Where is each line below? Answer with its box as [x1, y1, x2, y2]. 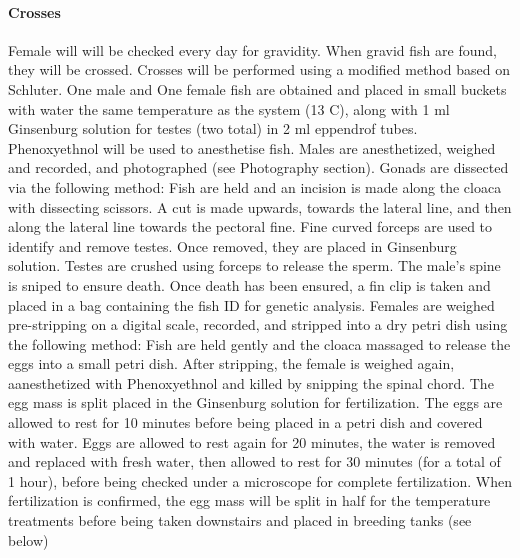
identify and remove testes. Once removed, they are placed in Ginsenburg [8, 235, 457, 256]
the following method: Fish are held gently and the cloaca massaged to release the [8, 333, 511, 354]
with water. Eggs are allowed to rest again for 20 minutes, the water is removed [8, 431, 496, 452]
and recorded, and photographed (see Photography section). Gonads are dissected [8, 157, 509, 178]
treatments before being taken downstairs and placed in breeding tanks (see [8, 510, 472, 531]
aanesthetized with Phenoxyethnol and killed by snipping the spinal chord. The [8, 372, 494, 393]
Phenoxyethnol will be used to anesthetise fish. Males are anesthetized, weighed [8, 137, 496, 158]
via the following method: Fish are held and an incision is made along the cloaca [8, 176, 502, 197]
